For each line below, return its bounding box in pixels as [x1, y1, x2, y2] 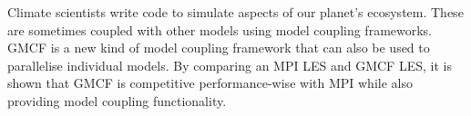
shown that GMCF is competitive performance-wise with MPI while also [7, 73, 413, 92]
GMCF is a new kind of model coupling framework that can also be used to [7, 38, 430, 57]
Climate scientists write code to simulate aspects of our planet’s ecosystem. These [7, 3, 464, 21]
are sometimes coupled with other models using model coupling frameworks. [7, 20, 433, 39]
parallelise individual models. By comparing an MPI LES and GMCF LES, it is [7, 55, 452, 74]
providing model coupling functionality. [7, 91, 227, 110]
